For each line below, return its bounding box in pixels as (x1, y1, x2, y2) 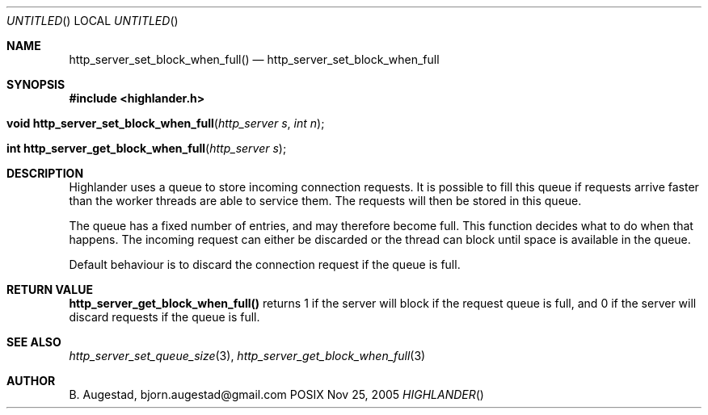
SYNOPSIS (6, 78, 65, 91)
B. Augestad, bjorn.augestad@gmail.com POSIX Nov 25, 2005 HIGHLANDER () (69, 388, 484, 401)
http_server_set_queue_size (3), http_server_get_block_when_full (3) (69, 349, 426, 363)
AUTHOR (6, 374, 56, 388)
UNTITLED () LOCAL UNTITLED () (6, 14, 179, 27)
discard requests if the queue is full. (69, 310, 260, 324)
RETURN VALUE (6, 283, 93, 296)
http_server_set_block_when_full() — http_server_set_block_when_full (69, 52, 440, 66)
